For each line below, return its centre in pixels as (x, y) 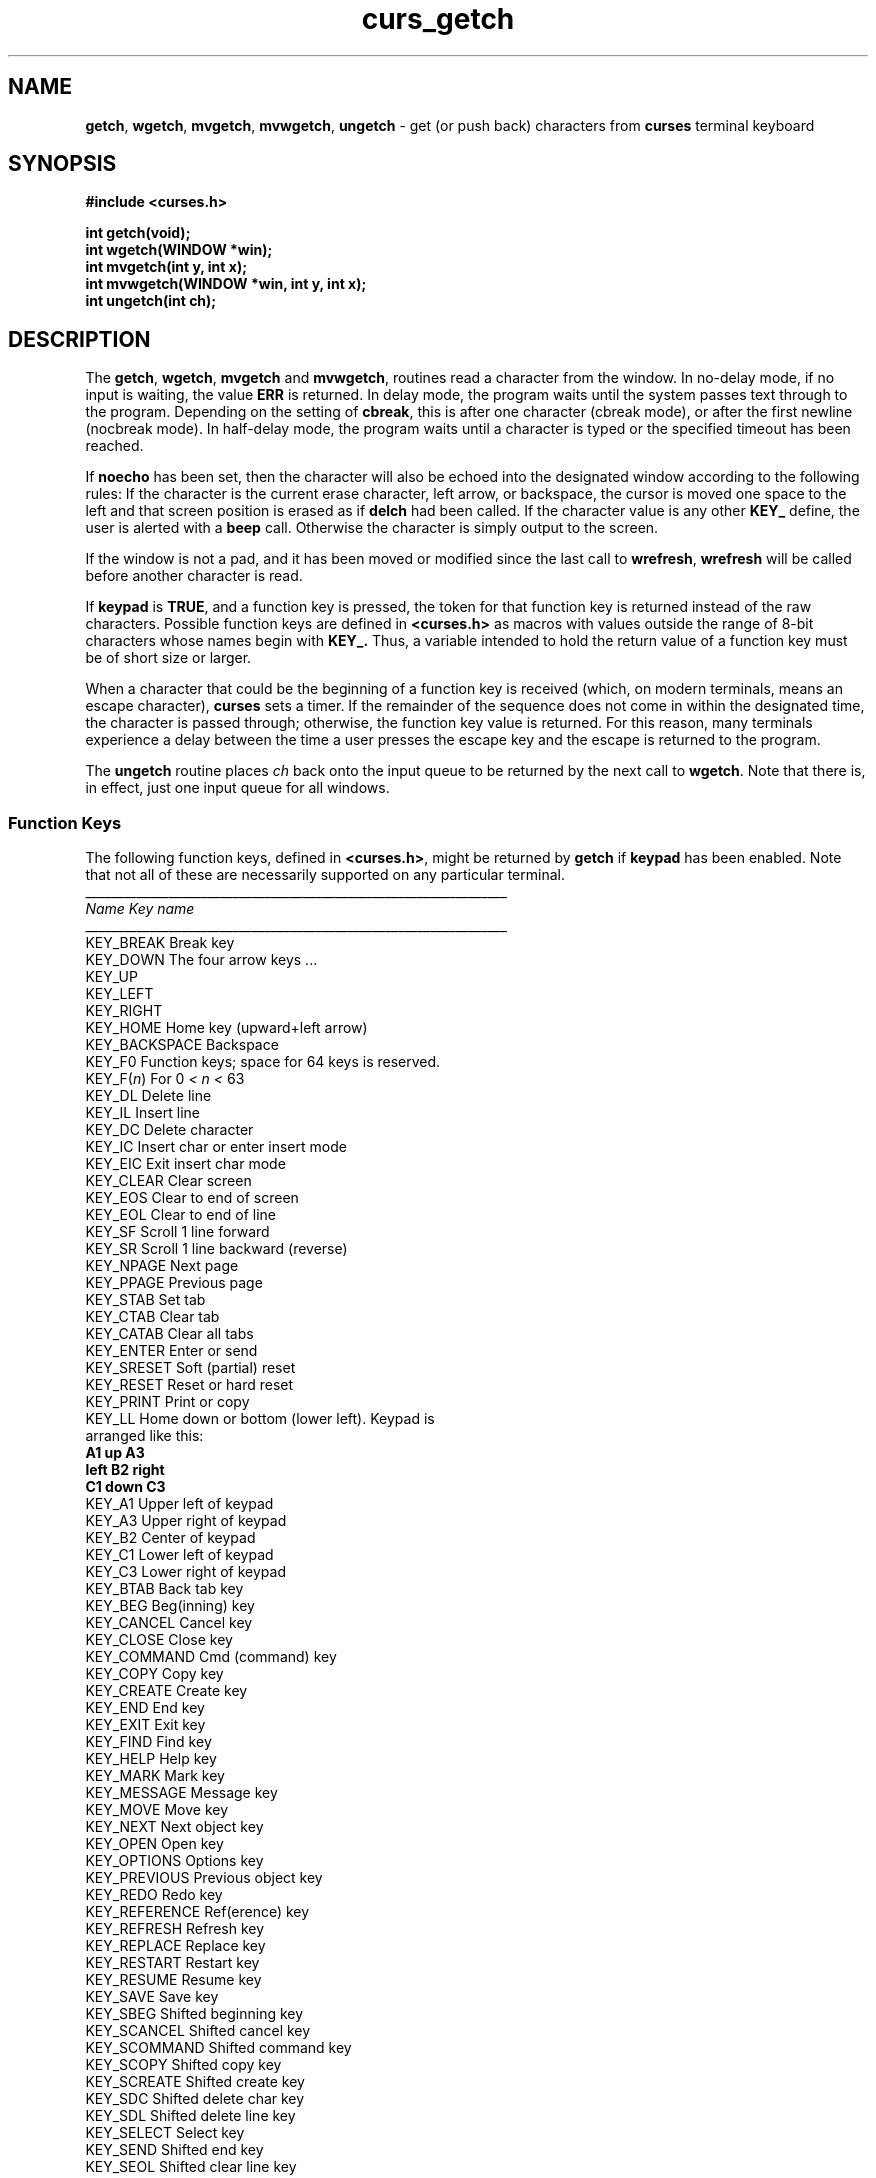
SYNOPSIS (62, 164)
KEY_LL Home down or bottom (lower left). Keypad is (260, 1419)
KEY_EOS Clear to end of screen (192, 1198)
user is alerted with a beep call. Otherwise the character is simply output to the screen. (372, 528)
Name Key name (140, 909)
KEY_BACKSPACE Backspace (182, 1045)
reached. (114, 446)
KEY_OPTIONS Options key (174, 1861)
